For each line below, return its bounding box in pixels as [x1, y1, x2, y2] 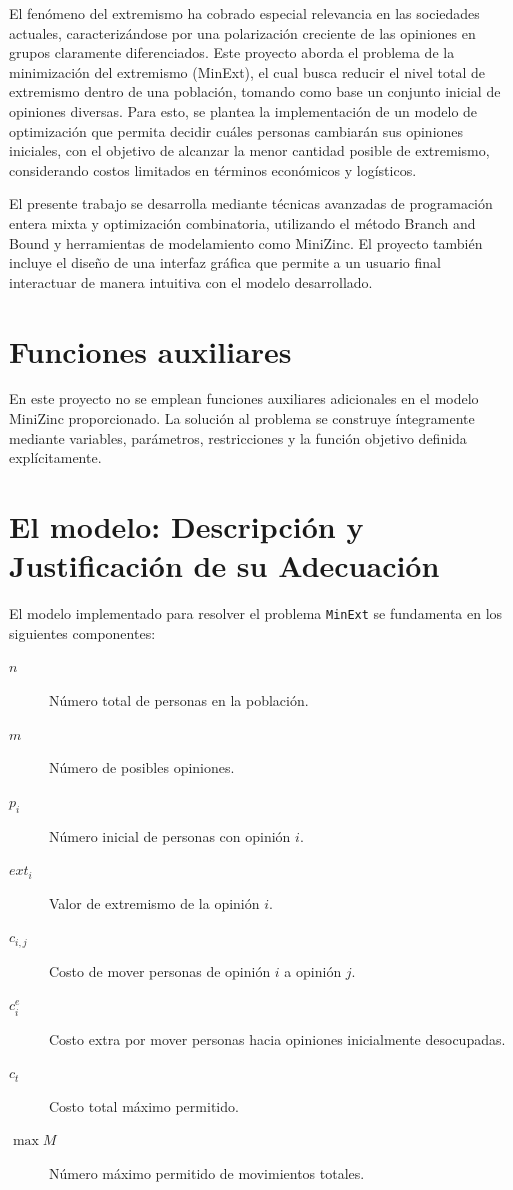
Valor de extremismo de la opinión [49, 892, 260, 913]
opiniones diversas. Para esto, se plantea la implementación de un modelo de [9, 100, 478, 121]
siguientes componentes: [9, 622, 156, 643]
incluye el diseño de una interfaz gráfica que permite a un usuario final [9, 252, 441, 273]
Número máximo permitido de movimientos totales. [49, 1162, 365, 1183]
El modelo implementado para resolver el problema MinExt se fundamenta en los [9, 603, 503, 624]
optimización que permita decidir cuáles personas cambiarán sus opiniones [9, 120, 464, 141]
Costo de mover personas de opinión [49, 960, 271, 981]
